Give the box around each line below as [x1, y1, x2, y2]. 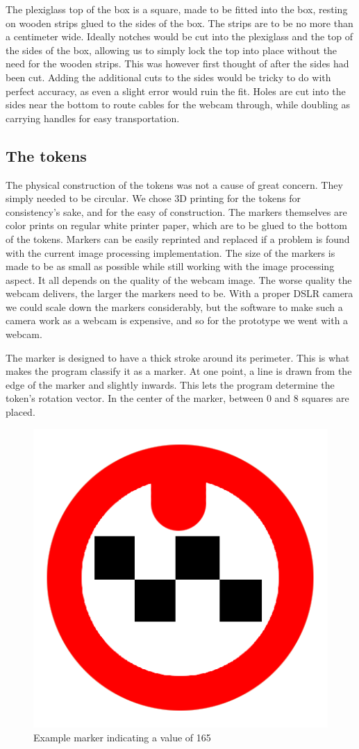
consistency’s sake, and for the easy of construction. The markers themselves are [6, 204, 347, 219]
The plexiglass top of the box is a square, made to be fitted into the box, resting [6, 2, 348, 16]
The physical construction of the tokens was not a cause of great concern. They [6, 177, 343, 192]
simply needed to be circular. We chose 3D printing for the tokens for [6, 191, 301, 205]
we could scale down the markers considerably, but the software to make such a [6, 299, 343, 314]
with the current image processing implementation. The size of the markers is [6, 245, 335, 260]
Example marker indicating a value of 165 [33, 730, 211, 745]
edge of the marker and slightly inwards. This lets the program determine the [6, 377, 335, 392]
